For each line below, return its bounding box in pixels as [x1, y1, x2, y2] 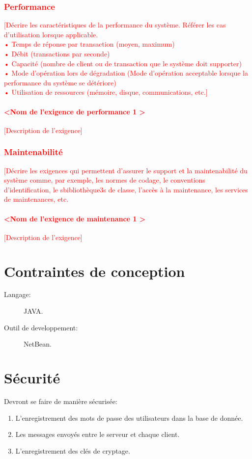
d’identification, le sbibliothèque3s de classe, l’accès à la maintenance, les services [4, 184, 248, 194]
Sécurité [4, 368, 60, 388]
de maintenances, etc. [4, 194, 69, 204]
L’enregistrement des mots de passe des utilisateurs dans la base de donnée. [15, 412, 243, 423]
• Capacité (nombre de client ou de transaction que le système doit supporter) [4, 58, 242, 68]
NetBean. [24, 339, 52, 349]
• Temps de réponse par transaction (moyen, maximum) [4, 39, 175, 49]
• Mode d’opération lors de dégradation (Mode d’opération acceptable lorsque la [4, 68, 249, 78]
